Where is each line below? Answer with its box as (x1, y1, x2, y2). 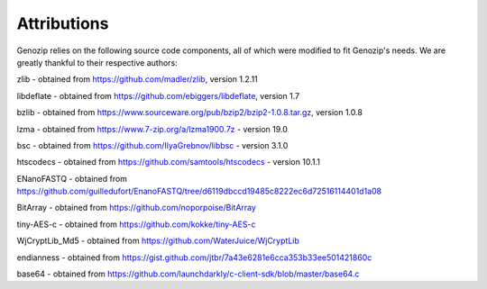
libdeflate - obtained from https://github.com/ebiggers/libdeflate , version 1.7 (16, 90, 300, 101)
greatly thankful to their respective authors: (16, 57, 178, 68)
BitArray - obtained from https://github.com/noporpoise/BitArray (16, 203, 257, 213)
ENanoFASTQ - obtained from (16, 173, 128, 184)
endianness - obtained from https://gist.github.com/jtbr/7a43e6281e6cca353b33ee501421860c (16, 252, 372, 263)
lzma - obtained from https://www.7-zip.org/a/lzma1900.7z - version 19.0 (16, 123, 289, 134)
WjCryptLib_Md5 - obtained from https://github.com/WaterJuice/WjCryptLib (16, 235, 299, 247)
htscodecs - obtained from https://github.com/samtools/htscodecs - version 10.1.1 (16, 157, 320, 167)
